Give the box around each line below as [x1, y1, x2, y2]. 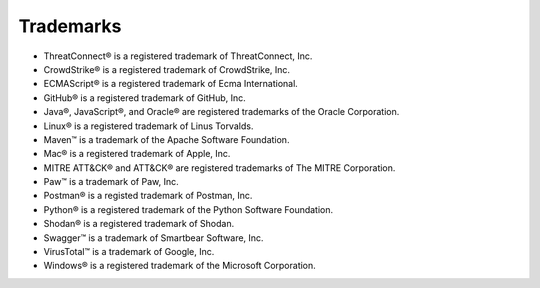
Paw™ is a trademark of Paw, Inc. [43, 176, 179, 188]
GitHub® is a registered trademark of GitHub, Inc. [43, 91, 247, 104]
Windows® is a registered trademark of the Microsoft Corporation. [43, 260, 317, 272]
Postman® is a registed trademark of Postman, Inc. [43, 190, 253, 202]
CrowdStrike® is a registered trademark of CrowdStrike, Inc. [43, 63, 290, 75]
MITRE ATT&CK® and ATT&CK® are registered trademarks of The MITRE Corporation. [43, 161, 396, 174]
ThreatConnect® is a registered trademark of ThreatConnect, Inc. [43, 50, 313, 62]
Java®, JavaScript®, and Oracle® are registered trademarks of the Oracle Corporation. [43, 106, 400, 118]
